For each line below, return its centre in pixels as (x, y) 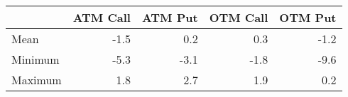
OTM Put (308, 17)
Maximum (37, 80)
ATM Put (170, 17)
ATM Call (102, 17)
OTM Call (239, 17)
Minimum (36, 59)
